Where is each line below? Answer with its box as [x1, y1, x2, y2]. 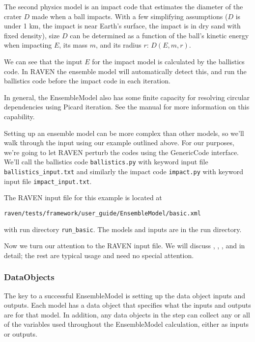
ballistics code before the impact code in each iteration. [4, 76, 170, 86]
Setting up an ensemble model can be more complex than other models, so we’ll [4, 128, 244, 138]
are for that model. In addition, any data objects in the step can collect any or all [4, 309, 250, 319]
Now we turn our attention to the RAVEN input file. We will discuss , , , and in [4, 240, 245, 251]
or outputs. [4, 328, 37, 339]
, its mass [59, 40, 88, 50]
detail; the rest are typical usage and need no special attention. [4, 250, 194, 260]
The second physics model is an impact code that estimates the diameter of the [4, 1, 243, 11]
